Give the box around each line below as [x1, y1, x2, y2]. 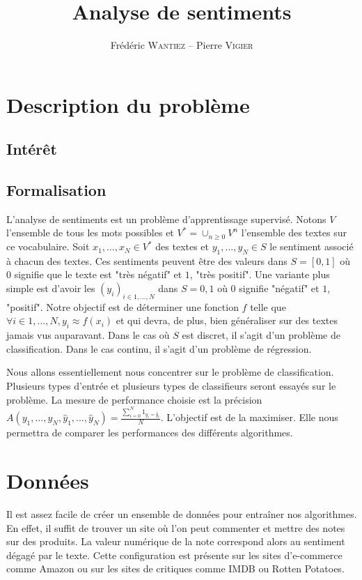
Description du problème [6, 90, 250, 119]
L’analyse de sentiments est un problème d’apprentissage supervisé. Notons [6, 211, 326, 226]
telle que [250, 299, 286, 314]
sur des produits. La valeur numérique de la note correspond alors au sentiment [6, 534, 345, 549]
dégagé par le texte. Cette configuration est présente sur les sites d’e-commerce [6, 547, 343, 562]
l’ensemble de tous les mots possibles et [6, 225, 174, 240]
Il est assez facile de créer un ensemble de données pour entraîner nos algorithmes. [6, 506, 357, 521]
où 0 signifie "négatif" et [217, 281, 320, 296]
